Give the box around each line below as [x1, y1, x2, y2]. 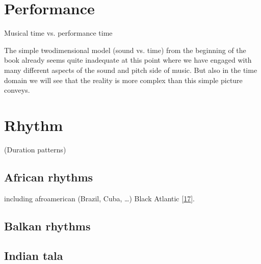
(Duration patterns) [4, 144, 66, 154]
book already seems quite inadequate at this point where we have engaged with [4, 55, 252, 65]
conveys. [4, 85, 30, 95]
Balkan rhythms [4, 218, 91, 233]
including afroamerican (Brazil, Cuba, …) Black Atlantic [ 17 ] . [4, 193, 195, 203]
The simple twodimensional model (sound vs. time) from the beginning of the [4, 44, 246, 55]
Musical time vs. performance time [4, 28, 113, 38]
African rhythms [4, 169, 93, 184]
